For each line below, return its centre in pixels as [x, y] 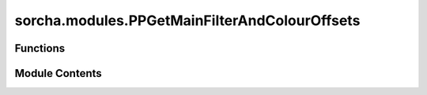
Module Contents [58, 73]
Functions [40, 48]
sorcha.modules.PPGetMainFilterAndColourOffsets [187, 20]
